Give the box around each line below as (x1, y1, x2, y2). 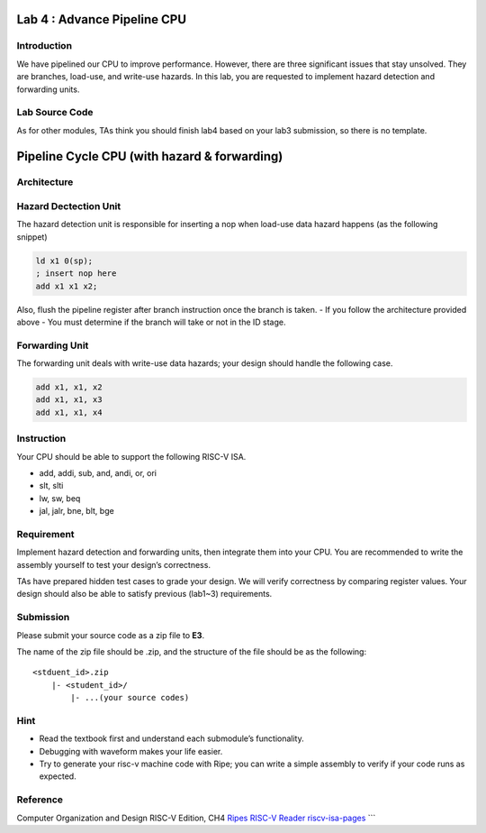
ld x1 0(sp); (35, 255, 94, 266)
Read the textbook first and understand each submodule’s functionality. (39, 733, 305, 744)
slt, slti (39, 481, 64, 491)
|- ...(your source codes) (70, 692, 190, 703)
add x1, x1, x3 (35, 395, 103, 405)
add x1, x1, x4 (35, 407, 103, 417)
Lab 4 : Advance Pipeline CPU (16, 12, 187, 27)
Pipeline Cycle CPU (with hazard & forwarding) (16, 149, 283, 164)
